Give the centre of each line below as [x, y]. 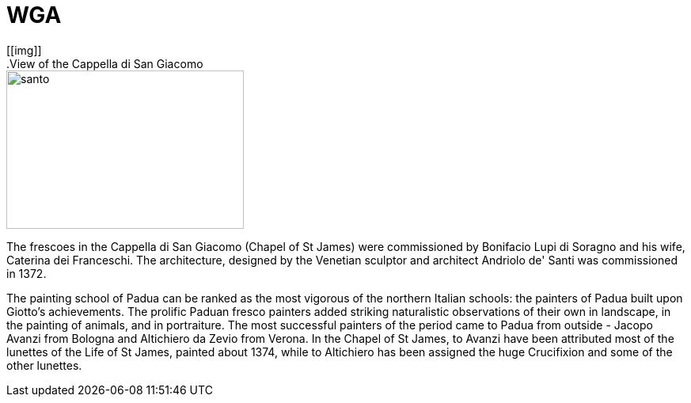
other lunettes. [44, 365]
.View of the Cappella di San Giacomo [105, 63]
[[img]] [24, 50]
